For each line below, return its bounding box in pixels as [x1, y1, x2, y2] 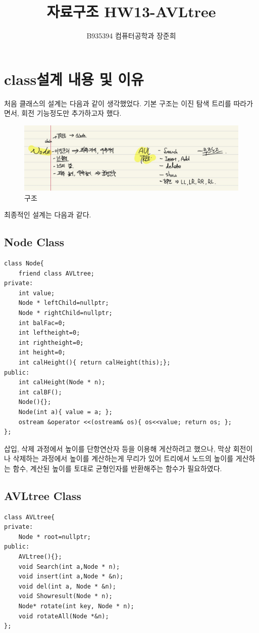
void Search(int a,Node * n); [18, 563, 120, 570]
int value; [18, 289, 55, 297]
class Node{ [4, 260, 44, 267]
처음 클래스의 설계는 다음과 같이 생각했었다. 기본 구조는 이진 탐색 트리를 [4, 98, 231, 108]
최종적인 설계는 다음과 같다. [4, 209, 91, 220]
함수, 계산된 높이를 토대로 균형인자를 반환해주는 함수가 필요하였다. [13, 463, 222, 473]
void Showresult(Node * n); [18, 593, 113, 600]
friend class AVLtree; [18, 269, 94, 277]
